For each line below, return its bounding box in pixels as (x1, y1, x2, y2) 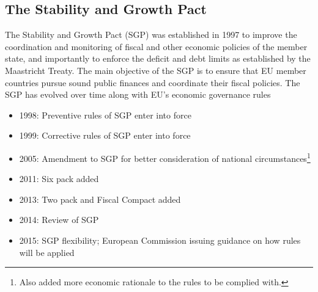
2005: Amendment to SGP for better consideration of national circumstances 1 (19, 150, 311, 164)
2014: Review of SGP (19, 213, 99, 226)
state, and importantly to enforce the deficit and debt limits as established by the (5, 52, 311, 65)
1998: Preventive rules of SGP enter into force (19, 108, 191, 121)
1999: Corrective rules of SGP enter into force (19, 129, 191, 142)
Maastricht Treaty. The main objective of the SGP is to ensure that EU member (5, 64, 306, 76)
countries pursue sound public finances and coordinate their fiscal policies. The (5, 76, 300, 89)
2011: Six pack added (19, 172, 99, 185)
